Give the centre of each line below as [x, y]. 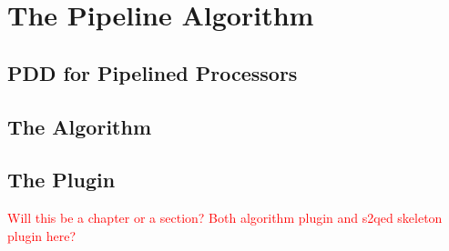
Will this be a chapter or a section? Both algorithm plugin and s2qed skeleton [225, 218]
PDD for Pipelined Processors [153, 72]
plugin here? [42, 235]
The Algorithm [80, 126]
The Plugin [61, 180]
